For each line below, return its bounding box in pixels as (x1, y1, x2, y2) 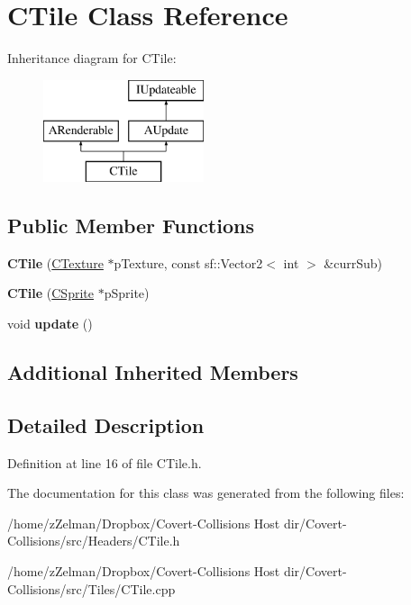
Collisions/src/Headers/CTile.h (7, 531, 180, 550)
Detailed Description (7, 411, 205, 438)
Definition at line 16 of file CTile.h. (7, 453, 202, 472)
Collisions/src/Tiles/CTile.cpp (7, 579, 176, 598)
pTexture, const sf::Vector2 (114, 253, 263, 272)
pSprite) (104, 284, 150, 302)
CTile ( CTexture (7, 253, 104, 272)
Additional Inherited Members (7, 358, 298, 386)
